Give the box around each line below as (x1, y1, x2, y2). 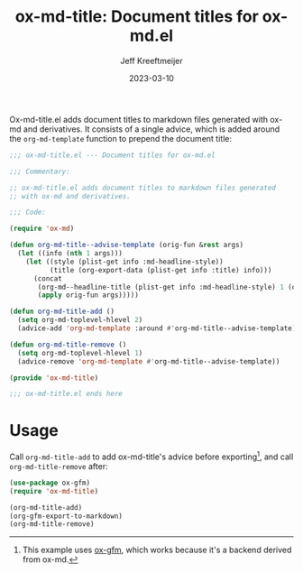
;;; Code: (9, 208, 47, 217)
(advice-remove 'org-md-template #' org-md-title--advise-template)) (17, 356, 280, 366)
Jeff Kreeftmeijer (120, 55, 183, 66)
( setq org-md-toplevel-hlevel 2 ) (17, 316, 143, 325)
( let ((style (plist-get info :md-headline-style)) (25, 257, 224, 266)
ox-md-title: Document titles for (14, 6, 259, 27)
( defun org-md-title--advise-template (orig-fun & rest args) (9, 241, 244, 250)
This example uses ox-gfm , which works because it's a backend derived (22, 544, 292, 556)
